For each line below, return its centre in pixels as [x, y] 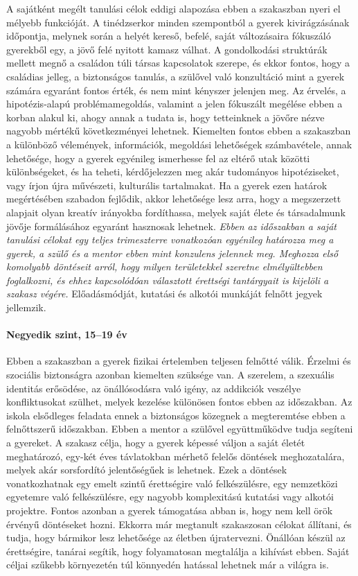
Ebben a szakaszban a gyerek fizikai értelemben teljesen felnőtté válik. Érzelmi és [179, 361]
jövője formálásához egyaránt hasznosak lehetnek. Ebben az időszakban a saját [171, 226]
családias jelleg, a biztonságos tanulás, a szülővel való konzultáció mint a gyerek [176, 76]
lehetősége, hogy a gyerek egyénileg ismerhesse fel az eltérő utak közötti [158, 158]
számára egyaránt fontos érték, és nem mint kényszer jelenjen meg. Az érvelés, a [176, 90]
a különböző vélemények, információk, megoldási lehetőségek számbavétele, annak [179, 144]
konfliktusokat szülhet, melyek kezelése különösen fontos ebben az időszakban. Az [179, 402]
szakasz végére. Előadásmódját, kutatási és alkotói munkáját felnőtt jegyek [164, 294]
